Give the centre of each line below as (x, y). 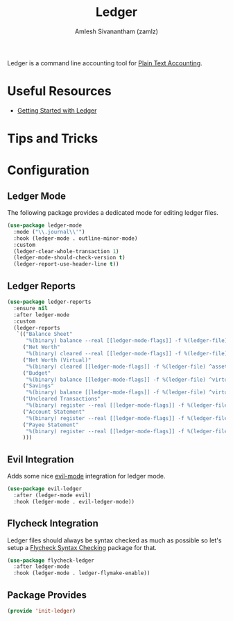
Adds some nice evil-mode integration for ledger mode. (86, 476)
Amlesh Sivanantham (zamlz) (116, 31)
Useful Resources (60, 91)
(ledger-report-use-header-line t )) (66, 264)
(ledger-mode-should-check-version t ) (70, 258)
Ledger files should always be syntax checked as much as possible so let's (114, 540)
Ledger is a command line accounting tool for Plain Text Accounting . (105, 63)
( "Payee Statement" (51, 425)
